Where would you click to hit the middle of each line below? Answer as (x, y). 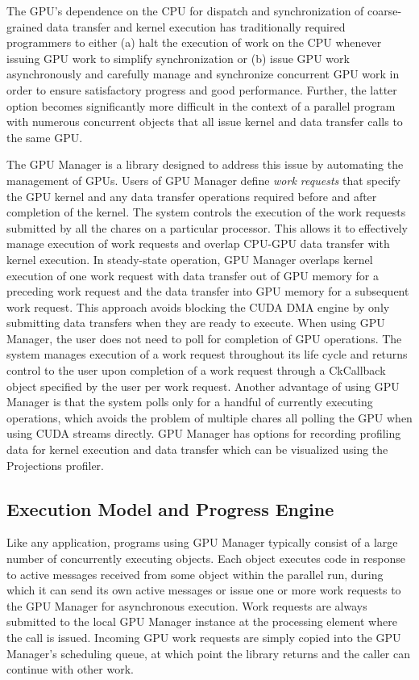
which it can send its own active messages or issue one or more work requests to (204, 590)
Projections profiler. (55, 465)
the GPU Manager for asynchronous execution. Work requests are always (187, 605)
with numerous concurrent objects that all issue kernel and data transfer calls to (205, 122)
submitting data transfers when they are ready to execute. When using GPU (196, 323)
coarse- (385, 10)
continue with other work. (70, 669)
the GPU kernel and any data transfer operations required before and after (192, 196)
